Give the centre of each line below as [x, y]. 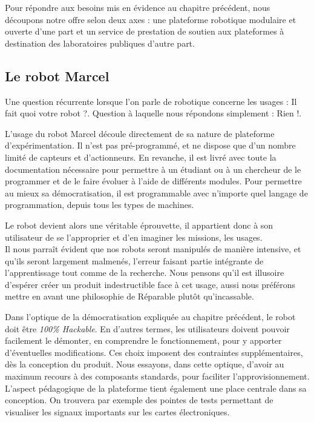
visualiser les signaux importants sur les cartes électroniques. [117, 411]
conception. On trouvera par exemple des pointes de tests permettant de [139, 400]
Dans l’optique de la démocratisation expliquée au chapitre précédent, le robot [150, 317]
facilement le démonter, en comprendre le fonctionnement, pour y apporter [143, 340]
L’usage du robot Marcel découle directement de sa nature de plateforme [140, 133]
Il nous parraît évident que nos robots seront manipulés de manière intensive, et [153, 249]
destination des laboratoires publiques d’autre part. [100, 43]
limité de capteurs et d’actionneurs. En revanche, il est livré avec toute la [141, 157]
